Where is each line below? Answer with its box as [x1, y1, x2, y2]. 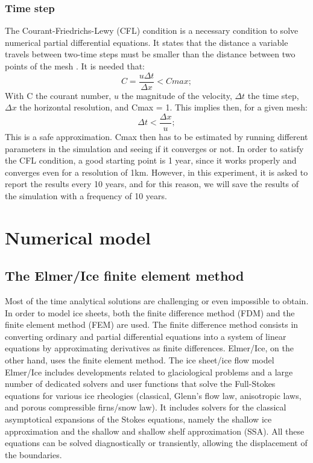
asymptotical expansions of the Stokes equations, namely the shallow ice [5, 412, 272, 425]
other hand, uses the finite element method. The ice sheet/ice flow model [5, 354, 274, 366]
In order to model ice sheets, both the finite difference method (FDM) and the [5, 306, 295, 319]
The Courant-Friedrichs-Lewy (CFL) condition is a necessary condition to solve [5, 24, 299, 37]
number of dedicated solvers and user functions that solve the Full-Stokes [5, 377, 276, 390]
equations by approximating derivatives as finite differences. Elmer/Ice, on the [5, 342, 294, 354]
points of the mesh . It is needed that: [5, 60, 145, 72]
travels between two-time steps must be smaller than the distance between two [5, 48, 296, 60]
